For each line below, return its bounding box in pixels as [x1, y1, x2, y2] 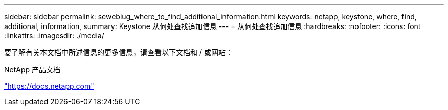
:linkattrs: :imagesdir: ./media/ [4, 31, 104, 40]
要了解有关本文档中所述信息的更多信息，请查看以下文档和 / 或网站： [4, 48, 233, 57]
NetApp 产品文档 [4, 65, 61, 74]
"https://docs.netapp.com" [4, 81, 94, 90]
